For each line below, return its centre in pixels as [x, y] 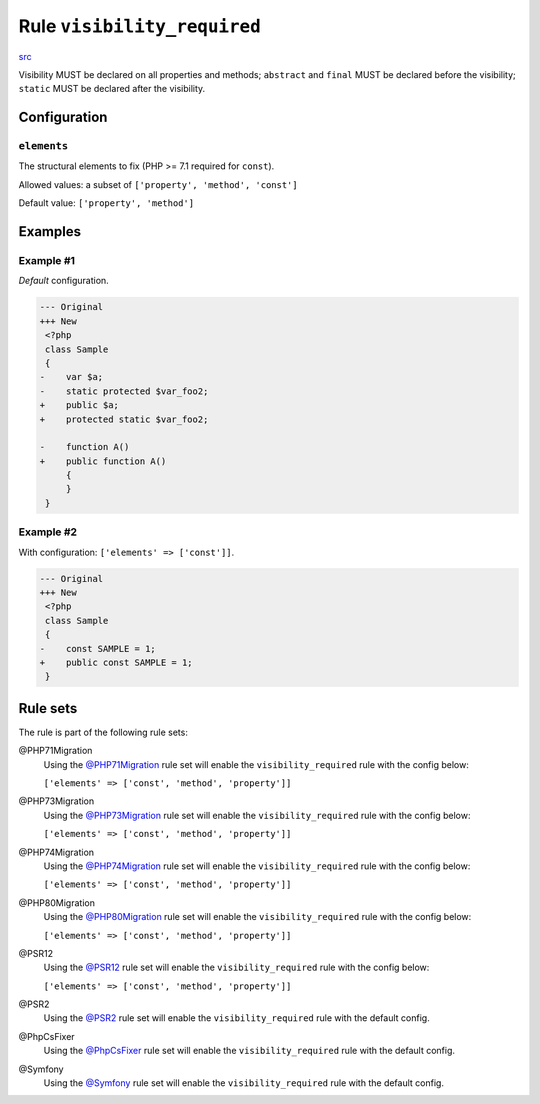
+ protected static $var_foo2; [124, 419]
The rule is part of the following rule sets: [103, 732]
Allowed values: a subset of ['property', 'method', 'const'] [158, 184]
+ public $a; [79, 405]
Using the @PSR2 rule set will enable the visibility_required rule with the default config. [236, 1018]
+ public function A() [103, 461]
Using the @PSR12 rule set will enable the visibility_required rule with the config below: [236, 967]
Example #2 [48, 532]
